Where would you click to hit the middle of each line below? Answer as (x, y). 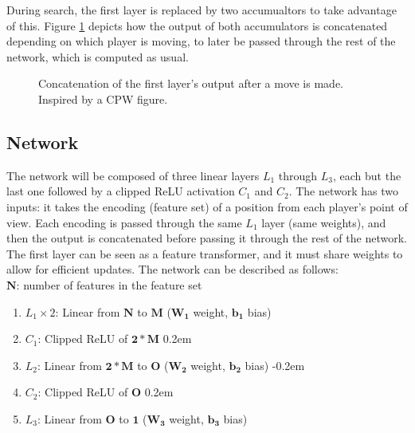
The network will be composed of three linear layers (133, 175)
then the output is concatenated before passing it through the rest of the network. (207, 238)
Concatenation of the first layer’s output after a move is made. (191, 83)
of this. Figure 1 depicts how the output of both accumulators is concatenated (197, 25)
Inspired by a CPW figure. (103, 98)
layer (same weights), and (324, 222)
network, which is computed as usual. (98, 56)
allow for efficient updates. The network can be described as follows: (172, 269)
